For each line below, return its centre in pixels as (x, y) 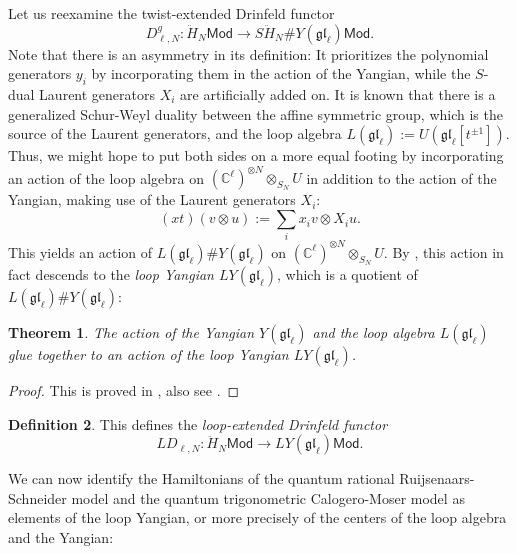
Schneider (37, 497)
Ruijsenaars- (437, 478)
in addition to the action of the (401, 177)
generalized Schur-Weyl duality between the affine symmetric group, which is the (255, 113)
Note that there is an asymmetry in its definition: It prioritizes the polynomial (248, 53)
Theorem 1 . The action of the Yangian (131, 332)
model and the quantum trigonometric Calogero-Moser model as (268, 497)
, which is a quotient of (347, 274)
